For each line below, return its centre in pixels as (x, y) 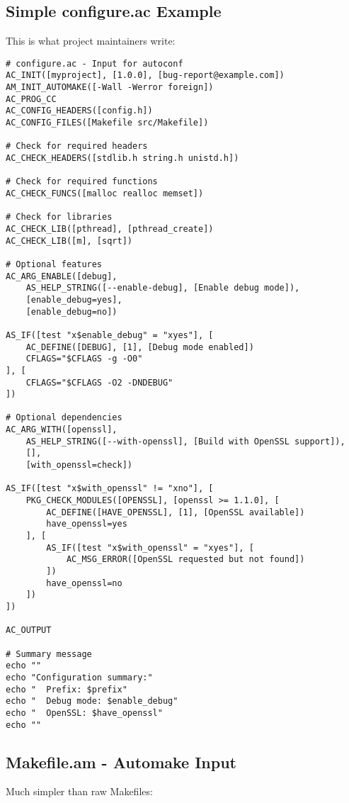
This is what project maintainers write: (91, 41)
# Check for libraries (59, 217)
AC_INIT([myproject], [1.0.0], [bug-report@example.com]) (145, 75)
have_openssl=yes (87, 524)
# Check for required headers (77, 146)
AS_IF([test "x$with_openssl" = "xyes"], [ (150, 547)
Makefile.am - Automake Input (121, 762)
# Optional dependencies (64, 418)
